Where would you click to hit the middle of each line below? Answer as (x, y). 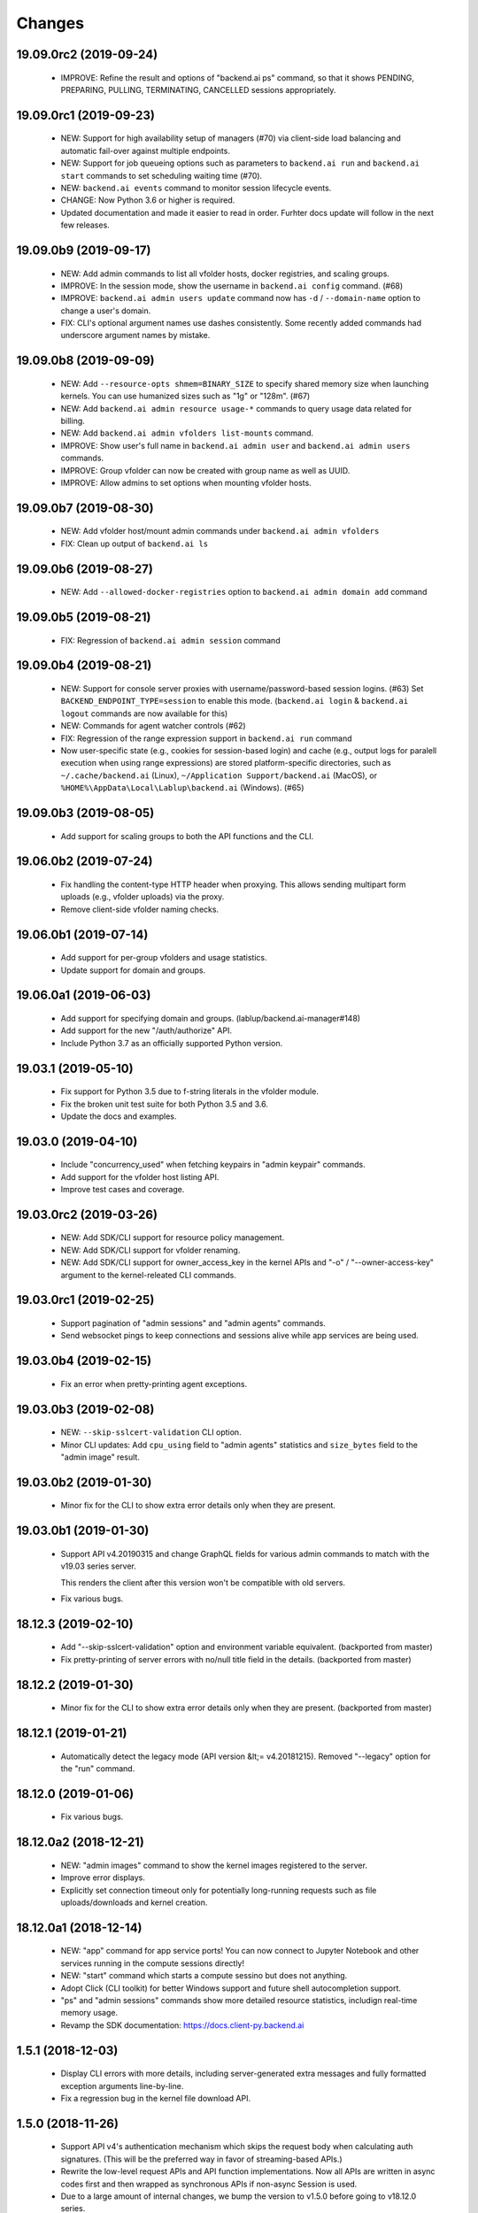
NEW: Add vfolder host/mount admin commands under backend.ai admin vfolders (220, 531)
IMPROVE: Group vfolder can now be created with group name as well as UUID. (205, 470)
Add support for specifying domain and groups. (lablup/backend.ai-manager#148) (211, 1018)
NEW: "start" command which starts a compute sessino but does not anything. (204, 1976)
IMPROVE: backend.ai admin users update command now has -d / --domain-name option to (240, 298)
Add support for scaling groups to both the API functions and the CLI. (187, 836)
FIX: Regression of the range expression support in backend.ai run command (207, 738)
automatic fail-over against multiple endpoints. (145, 150)
